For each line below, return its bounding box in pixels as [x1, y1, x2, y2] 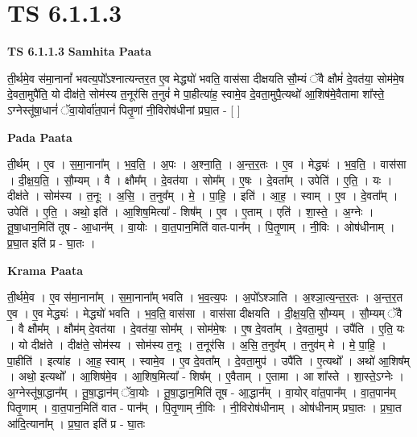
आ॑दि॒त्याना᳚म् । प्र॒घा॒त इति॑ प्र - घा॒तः [7, 415, 145, 431]
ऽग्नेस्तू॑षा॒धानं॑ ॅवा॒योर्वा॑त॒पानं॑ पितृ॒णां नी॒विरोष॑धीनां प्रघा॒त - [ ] [7, 101, 241, 118]
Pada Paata [7, 128, 72, 145]
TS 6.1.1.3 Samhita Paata [7, 43, 152, 60]
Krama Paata [7, 261, 83, 278]
